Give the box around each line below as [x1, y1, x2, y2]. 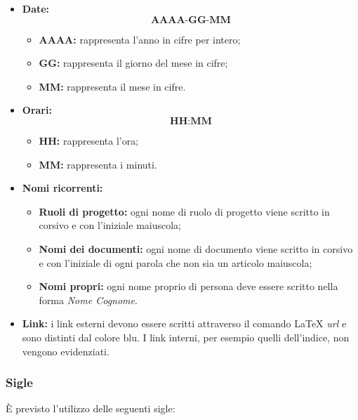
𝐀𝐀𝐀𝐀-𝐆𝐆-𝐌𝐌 [150, 15, 231, 25]
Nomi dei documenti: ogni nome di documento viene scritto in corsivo [39, 241, 353, 256]
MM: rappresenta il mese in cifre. [39, 79, 186, 93]
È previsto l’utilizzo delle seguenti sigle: [6, 401, 175, 416]
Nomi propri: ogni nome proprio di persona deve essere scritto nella [39, 279, 338, 294]
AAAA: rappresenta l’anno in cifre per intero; [39, 32, 241, 46]
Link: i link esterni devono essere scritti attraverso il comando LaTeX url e [22, 316, 347, 331]
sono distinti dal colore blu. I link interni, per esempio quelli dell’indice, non [22, 329, 350, 344]
